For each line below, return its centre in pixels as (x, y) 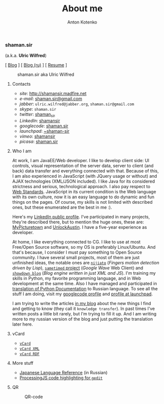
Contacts (21, 84)
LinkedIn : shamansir (40, 121)
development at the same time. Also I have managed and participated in (84, 284)
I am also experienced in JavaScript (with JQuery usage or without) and (85, 176)
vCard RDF (30, 354)
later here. (23, 324)
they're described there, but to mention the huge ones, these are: (78, 222)
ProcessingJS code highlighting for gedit (61, 378)
